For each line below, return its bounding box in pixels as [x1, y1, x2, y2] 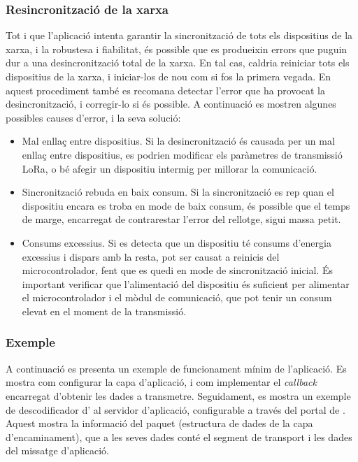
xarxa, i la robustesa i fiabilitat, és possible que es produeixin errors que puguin [6, 41, 348, 56]
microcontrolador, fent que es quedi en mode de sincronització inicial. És [22, 263, 334, 277]
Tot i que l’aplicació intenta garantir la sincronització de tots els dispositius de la [6, 28, 353, 43]
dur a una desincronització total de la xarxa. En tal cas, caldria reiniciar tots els [6, 55, 350, 70]
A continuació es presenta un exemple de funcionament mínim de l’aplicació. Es [6, 361, 347, 375]
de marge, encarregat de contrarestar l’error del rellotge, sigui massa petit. [22, 212, 341, 226]
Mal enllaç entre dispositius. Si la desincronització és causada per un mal [22, 133, 335, 148]
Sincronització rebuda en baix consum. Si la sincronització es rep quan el [22, 185, 334, 199]
